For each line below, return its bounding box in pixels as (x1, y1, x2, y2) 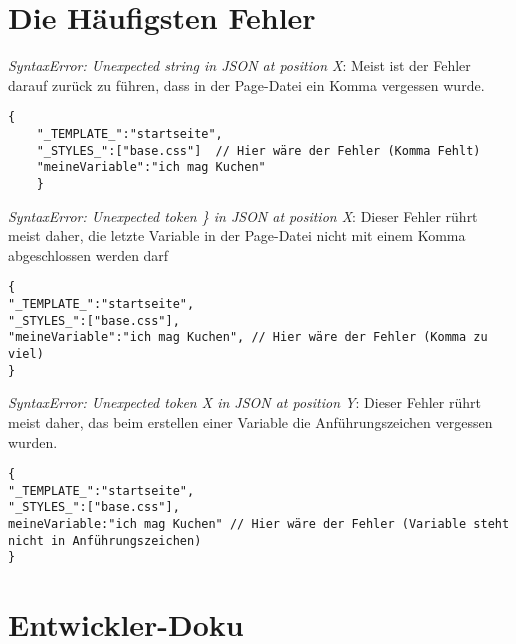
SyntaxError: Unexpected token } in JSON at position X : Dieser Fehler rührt (8, 205, 478, 226)
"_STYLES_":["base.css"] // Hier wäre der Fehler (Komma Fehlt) (36, 143, 481, 158)
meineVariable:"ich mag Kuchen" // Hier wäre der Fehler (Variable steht (8, 517, 510, 532)
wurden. (8, 431, 58, 452)
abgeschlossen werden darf (8, 244, 169, 265)
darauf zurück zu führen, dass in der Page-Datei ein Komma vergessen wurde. (8, 74, 485, 95)
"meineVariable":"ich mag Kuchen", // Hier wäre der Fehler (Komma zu (8, 330, 488, 345)
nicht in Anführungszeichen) (8, 533, 202, 548)
